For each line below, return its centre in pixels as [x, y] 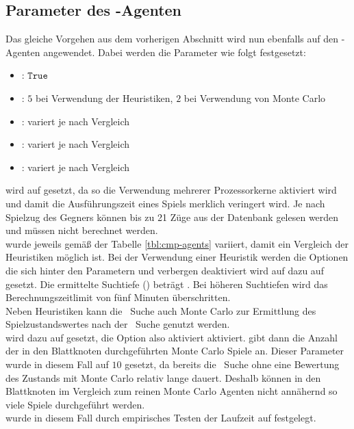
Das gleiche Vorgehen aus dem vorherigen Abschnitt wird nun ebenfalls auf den [172, 39]
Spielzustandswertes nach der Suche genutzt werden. [118, 324]
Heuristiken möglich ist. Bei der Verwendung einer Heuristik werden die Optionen [177, 257]
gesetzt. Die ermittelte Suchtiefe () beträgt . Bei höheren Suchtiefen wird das [167, 284]
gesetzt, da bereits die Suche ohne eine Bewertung [232, 364]
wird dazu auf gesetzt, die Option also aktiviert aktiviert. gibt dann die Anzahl [172, 337]
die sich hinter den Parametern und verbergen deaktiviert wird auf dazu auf [165, 270]
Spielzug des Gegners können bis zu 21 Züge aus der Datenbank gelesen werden [172, 217]
